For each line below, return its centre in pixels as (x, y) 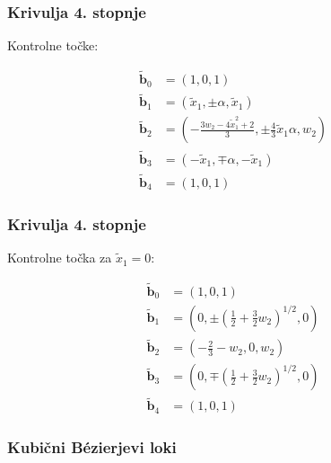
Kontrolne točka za (60, 258)
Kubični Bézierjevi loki (92, 447)
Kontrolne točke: (53, 45)
